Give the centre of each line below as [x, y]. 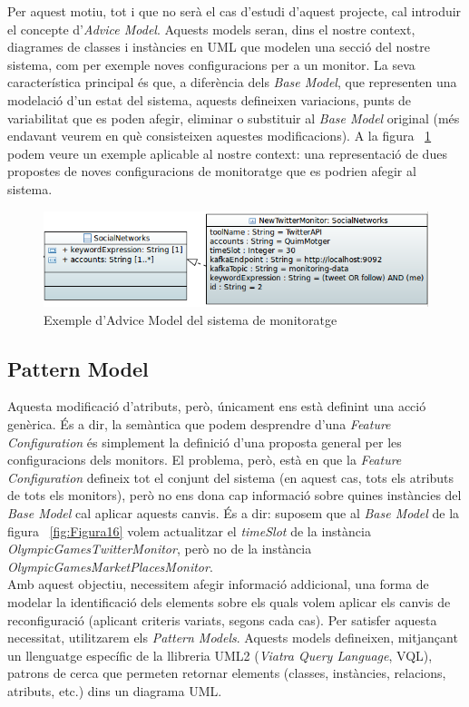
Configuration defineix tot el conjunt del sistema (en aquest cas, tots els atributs [231, 477]
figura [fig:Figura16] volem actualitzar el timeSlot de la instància [189, 530]
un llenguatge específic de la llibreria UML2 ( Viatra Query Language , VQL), [220, 655]
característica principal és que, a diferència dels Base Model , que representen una [232, 82]
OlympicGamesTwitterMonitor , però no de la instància [160, 549]
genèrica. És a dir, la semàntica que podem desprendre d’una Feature [199, 424]
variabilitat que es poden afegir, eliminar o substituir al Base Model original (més [234, 118]
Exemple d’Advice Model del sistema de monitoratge [191, 319]
